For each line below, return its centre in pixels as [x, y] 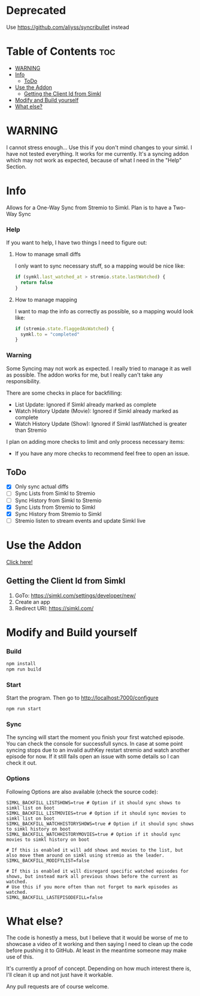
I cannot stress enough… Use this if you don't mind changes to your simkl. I [99, 147]
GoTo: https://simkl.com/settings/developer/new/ [75, 595]
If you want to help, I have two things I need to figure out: [77, 243]
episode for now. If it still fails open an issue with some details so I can [93, 757]
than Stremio [31, 430]
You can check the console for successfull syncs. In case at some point [95, 744]
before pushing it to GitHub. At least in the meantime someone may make [96, 950]
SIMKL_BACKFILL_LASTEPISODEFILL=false [54, 897]
